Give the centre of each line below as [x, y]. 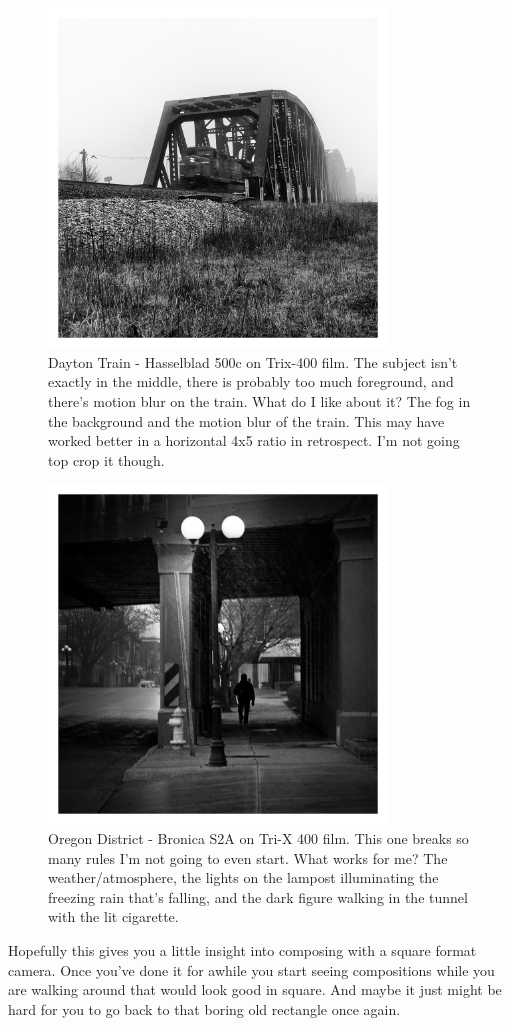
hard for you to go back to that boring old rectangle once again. [204, 1008]
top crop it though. [106, 459]
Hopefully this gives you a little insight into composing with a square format [242, 950]
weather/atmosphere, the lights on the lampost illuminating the [243, 877]
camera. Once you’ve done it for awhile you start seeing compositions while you [251, 969]
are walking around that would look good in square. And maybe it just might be [255, 989]
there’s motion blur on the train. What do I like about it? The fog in [259, 400]
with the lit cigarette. [113, 916]
